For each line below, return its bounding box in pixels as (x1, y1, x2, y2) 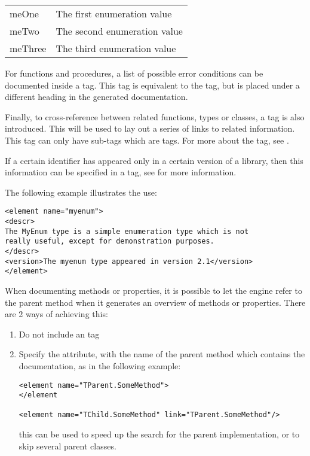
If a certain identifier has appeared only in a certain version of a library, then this (5, 154, 303, 166)
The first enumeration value (56, 7, 172, 20)
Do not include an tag (19, 327, 100, 340)
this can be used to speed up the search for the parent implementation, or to (19, 428, 300, 440)
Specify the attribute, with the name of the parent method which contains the (19, 348, 305, 360)
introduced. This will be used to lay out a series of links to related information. (5, 122, 295, 135)
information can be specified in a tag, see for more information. (5, 166, 237, 178)
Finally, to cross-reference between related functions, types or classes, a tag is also (5, 110, 305, 123)
